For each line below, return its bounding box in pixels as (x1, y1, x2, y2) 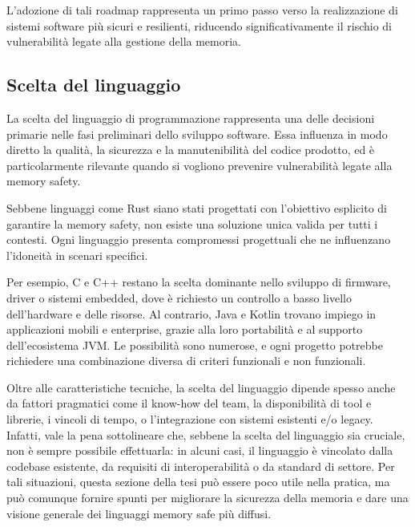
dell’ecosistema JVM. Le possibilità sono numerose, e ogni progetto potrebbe (6, 336, 383, 353)
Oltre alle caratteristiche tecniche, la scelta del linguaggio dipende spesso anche (6, 379, 396, 395)
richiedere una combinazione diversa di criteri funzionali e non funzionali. (6, 352, 366, 369)
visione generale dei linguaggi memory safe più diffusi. (6, 505, 272, 521)
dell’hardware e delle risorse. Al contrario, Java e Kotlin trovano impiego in (6, 305, 377, 322)
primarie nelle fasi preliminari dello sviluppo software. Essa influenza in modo (6, 125, 388, 142)
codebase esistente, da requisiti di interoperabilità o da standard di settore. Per (6, 457, 395, 474)
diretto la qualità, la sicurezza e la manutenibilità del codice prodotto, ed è (6, 141, 375, 158)
